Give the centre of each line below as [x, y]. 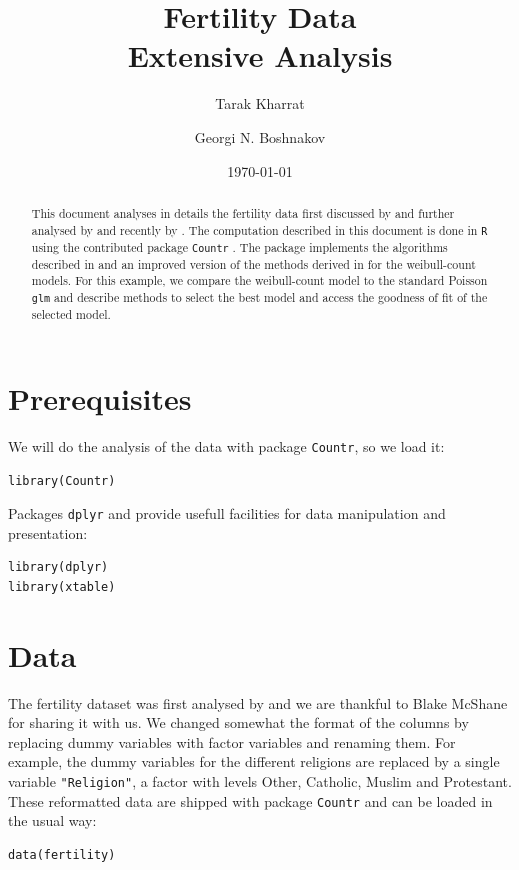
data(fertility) [62, 854]
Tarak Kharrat [260, 103]
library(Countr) [62, 480]
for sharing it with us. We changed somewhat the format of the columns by [238, 722]
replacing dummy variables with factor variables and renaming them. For [232, 741]
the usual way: [52, 820]
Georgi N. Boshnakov [260, 136]
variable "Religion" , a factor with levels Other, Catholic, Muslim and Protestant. [260, 781]
